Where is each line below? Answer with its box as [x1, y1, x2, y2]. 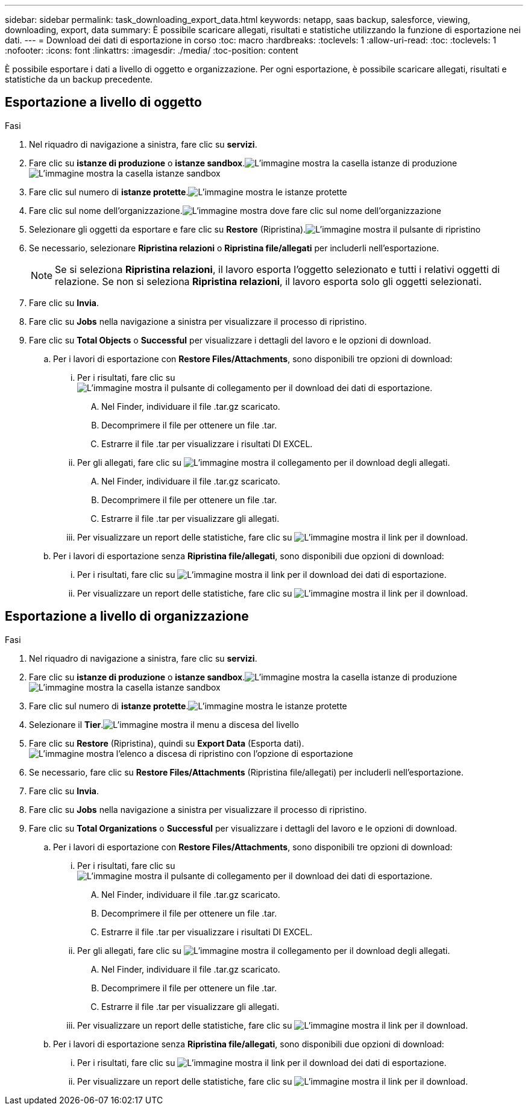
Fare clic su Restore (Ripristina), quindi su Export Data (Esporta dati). [29, 738, 304, 748]
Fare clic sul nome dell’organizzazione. [29, 205, 183, 216]
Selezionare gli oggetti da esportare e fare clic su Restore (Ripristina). [29, 224, 306, 234]
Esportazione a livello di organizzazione [5, 609, 249, 624]
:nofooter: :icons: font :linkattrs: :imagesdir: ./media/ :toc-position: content [5, 45, 298, 55]
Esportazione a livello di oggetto [5, 95, 202, 110]
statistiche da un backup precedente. [5, 74, 153, 84]
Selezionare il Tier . [29, 719, 104, 730]
